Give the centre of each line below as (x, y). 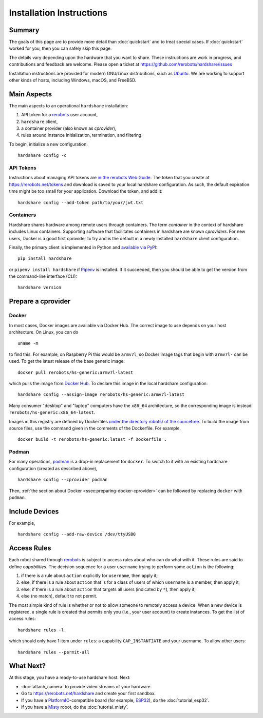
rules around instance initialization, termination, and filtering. (82, 135)
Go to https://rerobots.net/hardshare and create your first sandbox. (88, 694)
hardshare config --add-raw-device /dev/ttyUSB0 (77, 534)
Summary (24, 30)
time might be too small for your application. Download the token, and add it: (86, 191)
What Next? (27, 666)
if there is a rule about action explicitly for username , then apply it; (89, 575)
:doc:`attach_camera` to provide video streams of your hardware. (86, 686)
